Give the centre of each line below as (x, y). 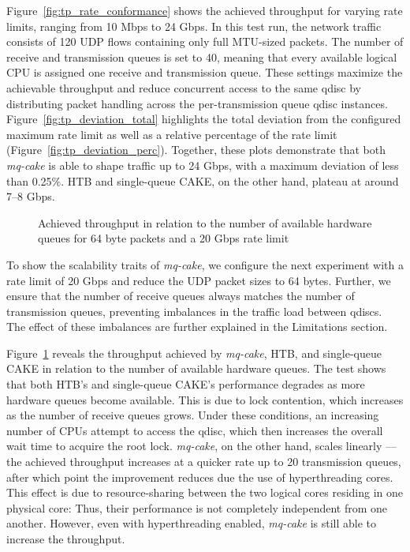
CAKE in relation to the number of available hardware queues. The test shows (196, 368)
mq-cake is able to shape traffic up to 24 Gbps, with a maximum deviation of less (203, 165)
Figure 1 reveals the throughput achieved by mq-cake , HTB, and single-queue (194, 353)
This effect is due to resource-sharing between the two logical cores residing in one (205, 492)
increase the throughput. (66, 539)
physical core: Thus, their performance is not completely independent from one (197, 507)
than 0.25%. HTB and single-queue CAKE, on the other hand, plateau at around (203, 180)
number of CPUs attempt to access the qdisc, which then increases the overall (195, 430)
